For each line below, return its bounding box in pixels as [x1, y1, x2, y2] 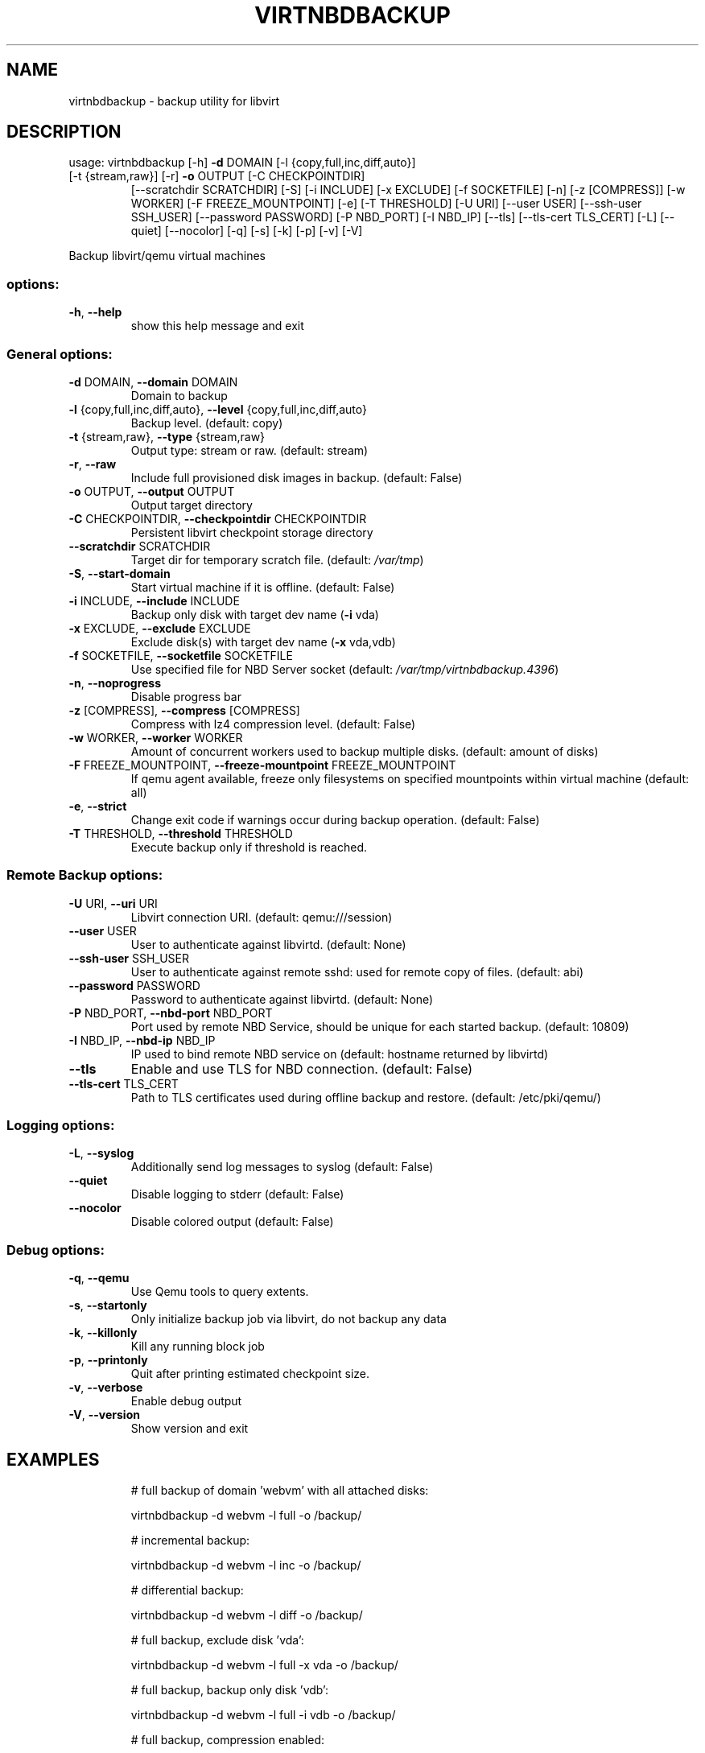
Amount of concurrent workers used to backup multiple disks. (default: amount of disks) [130, 744, 599, 758]
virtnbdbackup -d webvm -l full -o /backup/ [130, 1508, 362, 1523]
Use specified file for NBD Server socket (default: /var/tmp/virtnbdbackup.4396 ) [130, 662, 559, 676]
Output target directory [130, 497, 253, 512]
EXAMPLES [6, 1449, 100, 1470]
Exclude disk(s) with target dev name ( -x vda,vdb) [130, 634, 396, 649]
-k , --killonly [68, 1326, 138, 1340]
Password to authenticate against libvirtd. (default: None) [130, 992, 434, 1006]
